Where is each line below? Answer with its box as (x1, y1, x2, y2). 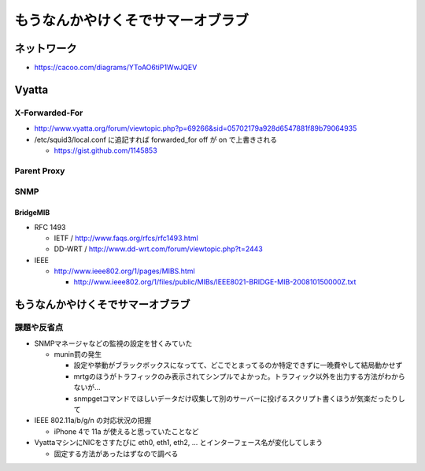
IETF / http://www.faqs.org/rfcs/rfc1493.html (54, 233, 198, 243)
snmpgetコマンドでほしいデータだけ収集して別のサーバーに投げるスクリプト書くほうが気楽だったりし (73, 394, 405, 403)
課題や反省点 (14, 322, 64, 333)
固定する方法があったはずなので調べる (54, 449, 179, 458)
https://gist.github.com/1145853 (54, 146, 157, 155)
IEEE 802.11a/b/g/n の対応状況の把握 (34, 416, 152, 425)
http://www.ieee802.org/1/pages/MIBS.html (54, 266, 196, 276)
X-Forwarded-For (14, 107, 83, 118)
